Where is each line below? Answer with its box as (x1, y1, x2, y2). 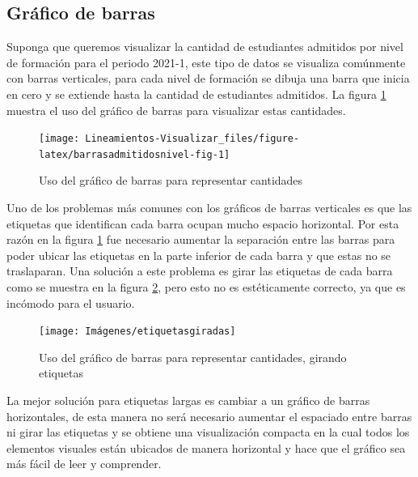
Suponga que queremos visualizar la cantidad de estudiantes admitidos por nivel (6, 38, 403, 55)
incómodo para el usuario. (6, 294, 135, 311)
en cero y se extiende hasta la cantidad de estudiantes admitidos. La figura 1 (6, 85, 386, 102)
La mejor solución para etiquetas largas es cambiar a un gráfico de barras (6, 392, 370, 409)
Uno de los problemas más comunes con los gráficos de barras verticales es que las (6, 199, 412, 216)
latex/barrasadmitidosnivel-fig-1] (39, 148, 230, 160)
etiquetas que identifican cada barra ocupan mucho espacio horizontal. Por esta (6, 215, 399, 232)
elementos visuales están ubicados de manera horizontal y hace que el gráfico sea (6, 439, 406, 456)
